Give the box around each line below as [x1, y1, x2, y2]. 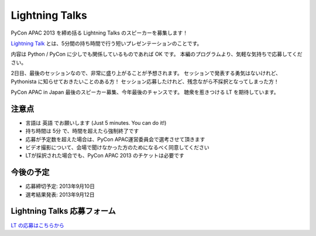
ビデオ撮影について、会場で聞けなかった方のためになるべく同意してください [25, 143, 210, 151]
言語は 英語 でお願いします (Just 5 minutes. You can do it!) [25, 119, 167, 126]
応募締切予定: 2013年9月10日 [25, 183, 95, 190]
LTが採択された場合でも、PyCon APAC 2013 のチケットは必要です [25, 152, 184, 159]
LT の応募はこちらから [11, 221, 64, 228]
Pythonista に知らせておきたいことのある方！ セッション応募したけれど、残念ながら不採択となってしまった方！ [11, 78, 279, 85]
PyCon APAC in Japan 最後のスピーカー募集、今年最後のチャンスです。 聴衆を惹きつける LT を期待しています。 [11, 88, 279, 95]
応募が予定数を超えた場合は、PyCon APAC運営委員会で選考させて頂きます [25, 135, 205, 143]
